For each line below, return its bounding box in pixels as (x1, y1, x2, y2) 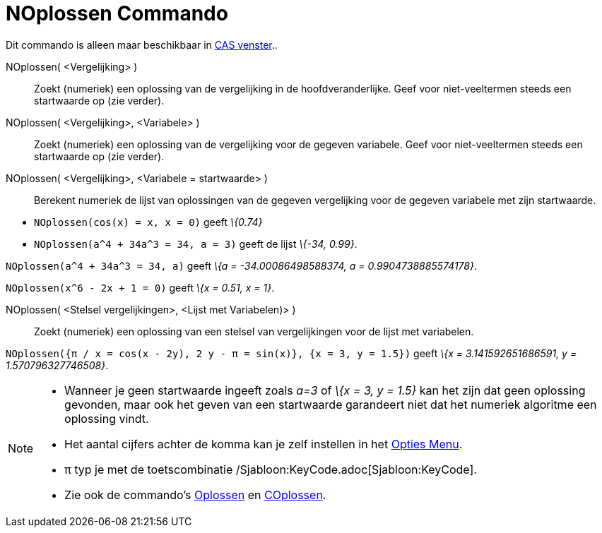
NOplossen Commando (6, 1, 228, 25)
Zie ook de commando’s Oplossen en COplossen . (64, 487, 326, 502)
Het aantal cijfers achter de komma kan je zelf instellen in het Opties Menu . (64, 436, 463, 451)
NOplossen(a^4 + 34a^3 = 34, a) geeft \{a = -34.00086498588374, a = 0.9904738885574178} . (6, 259, 477, 272)
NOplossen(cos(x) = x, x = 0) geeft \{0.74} (34, 215, 263, 228)
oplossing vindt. (64, 411, 149, 426)
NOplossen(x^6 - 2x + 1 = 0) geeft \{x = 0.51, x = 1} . (6, 281, 275, 294)
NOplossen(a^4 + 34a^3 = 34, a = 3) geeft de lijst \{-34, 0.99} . (34, 237, 358, 250)
